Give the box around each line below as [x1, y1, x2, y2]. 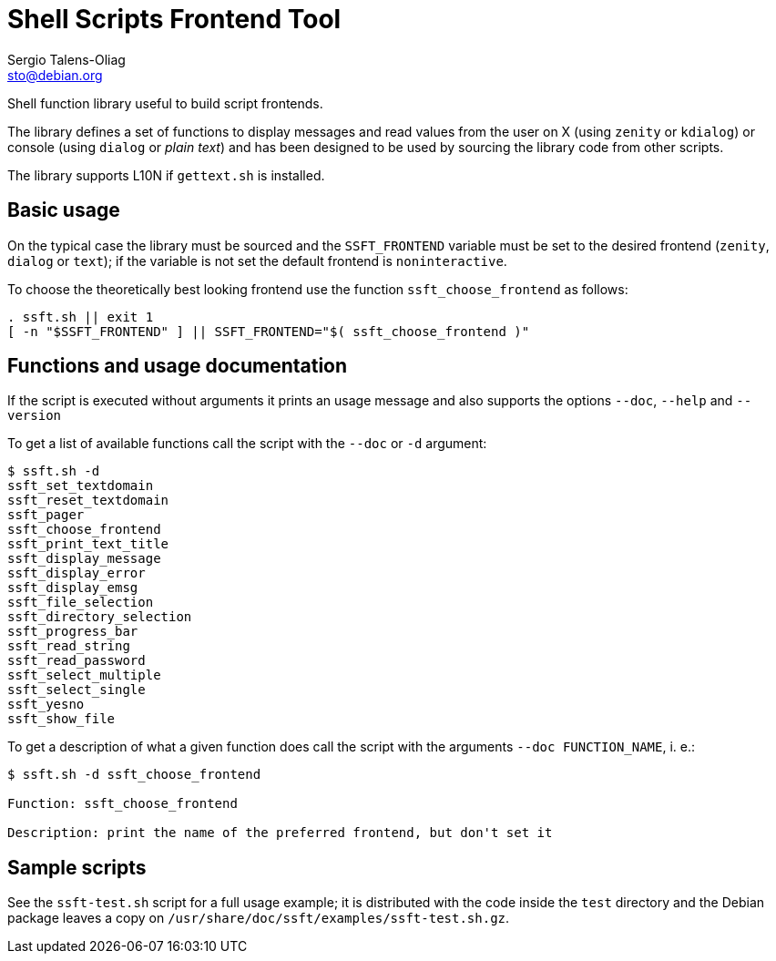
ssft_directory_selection [7, 609, 192, 625]
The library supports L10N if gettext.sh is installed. [7, 167, 325, 183]
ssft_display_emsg [7, 580, 138, 596]
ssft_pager [7, 507, 85, 523]
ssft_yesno [7, 697, 85, 712]
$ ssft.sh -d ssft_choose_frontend [7, 767, 261, 782]
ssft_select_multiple [7, 668, 161, 683]
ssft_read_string [7, 639, 130, 654]
